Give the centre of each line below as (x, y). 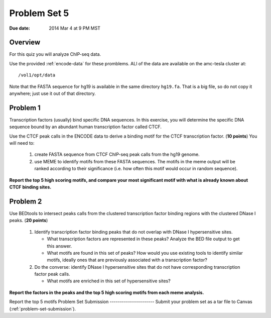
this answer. (59, 246)
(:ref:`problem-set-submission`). (43, 308)
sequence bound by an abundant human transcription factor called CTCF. (85, 127)
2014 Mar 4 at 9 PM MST (75, 28)
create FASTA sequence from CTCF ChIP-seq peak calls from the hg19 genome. (117, 154)
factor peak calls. (52, 274)
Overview (25, 42)
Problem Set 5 (39, 13)
